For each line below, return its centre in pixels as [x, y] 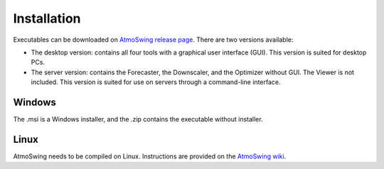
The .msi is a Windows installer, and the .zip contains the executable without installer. [138, 120]
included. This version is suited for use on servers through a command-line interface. [156, 82]
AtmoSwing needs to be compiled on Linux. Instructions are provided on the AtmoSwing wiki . [150, 156]
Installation [47, 18]
